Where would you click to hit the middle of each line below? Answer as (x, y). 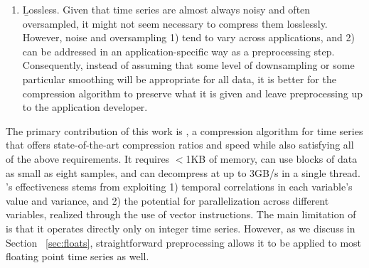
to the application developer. (85, 107)
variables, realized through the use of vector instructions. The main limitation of (181, 214)
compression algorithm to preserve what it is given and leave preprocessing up (193, 93)
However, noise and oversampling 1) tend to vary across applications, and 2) (188, 37)
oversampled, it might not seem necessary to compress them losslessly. (175, 23)
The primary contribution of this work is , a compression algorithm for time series (184, 130)
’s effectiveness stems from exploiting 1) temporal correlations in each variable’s (179, 187)
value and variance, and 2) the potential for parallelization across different (167, 200)
